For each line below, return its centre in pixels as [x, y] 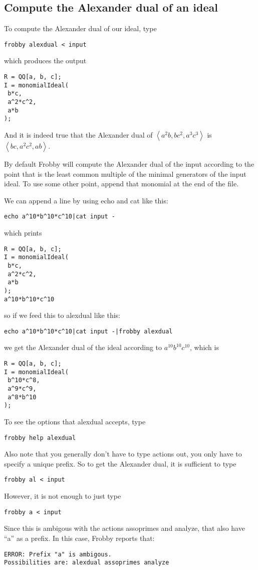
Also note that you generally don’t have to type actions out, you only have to [123, 454]
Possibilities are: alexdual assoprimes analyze [87, 563]
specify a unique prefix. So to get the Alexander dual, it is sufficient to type [120, 463]
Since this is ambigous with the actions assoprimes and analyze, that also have [124, 528]
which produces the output [45, 61]
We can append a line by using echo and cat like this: [86, 200]
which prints [23, 233]
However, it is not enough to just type [63, 496]
